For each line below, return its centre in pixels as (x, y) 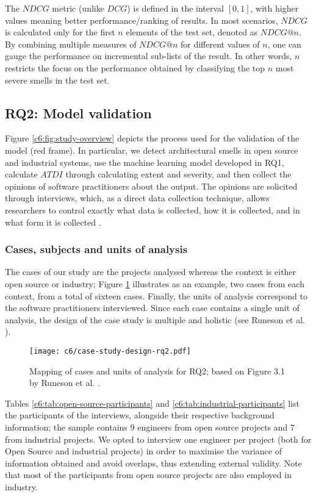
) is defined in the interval (175, 8)
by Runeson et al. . (65, 383)
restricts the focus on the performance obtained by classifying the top (135, 67)
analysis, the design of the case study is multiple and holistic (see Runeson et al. (155, 319)
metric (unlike (78, 8)
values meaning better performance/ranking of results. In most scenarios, (142, 20)
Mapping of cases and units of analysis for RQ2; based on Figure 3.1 (157, 370)
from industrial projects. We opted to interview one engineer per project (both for (158, 439)
